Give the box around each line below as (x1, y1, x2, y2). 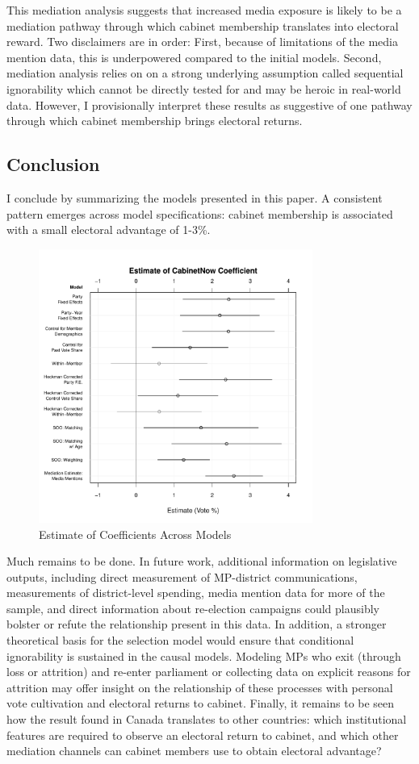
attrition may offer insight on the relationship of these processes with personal (6, 678, 393, 695)
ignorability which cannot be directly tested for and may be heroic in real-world (6, 80, 401, 97)
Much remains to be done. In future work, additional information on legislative (6, 553, 397, 570)
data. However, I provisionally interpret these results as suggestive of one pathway (6, 96, 413, 113)
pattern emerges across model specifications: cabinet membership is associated (6, 205, 393, 222)
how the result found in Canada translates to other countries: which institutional (6, 711, 407, 728)
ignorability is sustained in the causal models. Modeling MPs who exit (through (6, 647, 401, 664)
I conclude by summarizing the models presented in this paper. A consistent (6, 189, 383, 206)
